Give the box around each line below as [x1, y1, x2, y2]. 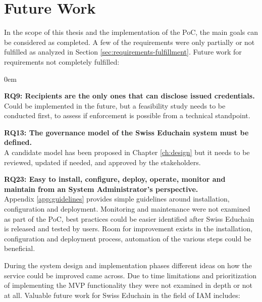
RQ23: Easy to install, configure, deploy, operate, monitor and [4, 174, 226, 184]
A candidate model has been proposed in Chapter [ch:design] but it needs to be [4, 147, 250, 158]
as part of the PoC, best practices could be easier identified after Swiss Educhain [4, 213, 254, 224]
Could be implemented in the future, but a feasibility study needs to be [4, 100, 226, 111]
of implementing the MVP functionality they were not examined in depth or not [4, 280, 252, 290]
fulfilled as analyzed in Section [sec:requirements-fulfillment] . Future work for [4, 46, 242, 57]
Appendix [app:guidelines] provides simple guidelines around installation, [4, 193, 230, 204]
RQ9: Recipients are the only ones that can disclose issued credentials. [4, 90, 255, 101]
